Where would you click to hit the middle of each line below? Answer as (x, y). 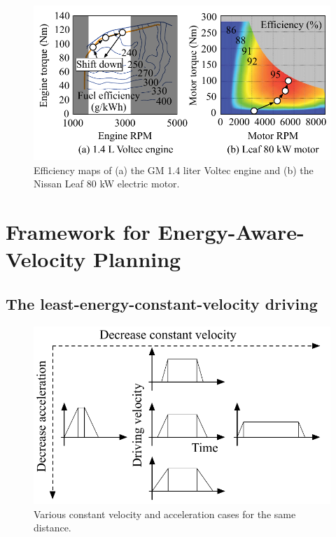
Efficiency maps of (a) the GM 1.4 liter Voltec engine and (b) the (174, 170)
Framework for (78, 232)
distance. (52, 528)
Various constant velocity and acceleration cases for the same (165, 514)
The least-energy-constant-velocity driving (162, 303)
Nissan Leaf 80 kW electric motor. (107, 184)
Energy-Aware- (231, 232)
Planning (137, 259)
